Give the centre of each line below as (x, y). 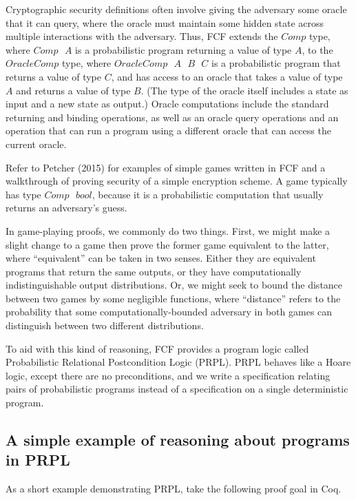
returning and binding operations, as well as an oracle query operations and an (172, 117)
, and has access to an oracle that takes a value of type (227, 76)
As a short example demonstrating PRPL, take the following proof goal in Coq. (174, 489)
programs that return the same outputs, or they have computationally (154, 271)
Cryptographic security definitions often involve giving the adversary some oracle (176, 9)
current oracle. (36, 144)
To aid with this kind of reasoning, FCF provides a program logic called (157, 348)
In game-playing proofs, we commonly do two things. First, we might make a (168, 230)
